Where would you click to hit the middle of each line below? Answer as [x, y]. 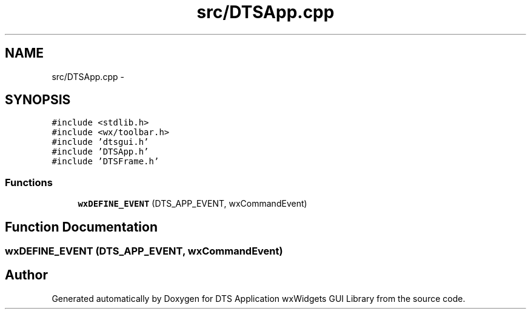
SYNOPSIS [38, 100]
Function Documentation [81, 227]
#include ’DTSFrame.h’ [105, 162]
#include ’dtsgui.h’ [100, 142]
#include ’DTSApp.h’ [100, 152]
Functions [29, 182]
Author [26, 275]
